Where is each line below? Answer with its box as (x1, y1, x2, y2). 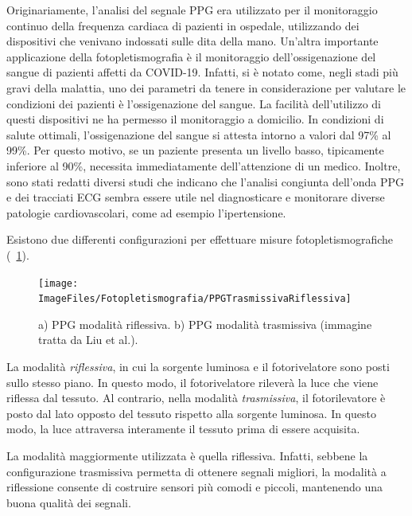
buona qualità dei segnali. (6, 494, 131, 510)
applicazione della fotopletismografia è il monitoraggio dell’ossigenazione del (6, 48, 376, 64)
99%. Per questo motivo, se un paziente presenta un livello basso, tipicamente (6, 142, 384, 158)
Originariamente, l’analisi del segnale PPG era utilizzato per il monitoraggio (6, 2, 378, 18)
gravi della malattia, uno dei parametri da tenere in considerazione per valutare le (6, 79, 406, 96)
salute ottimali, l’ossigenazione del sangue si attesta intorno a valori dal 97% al (6, 126, 391, 143)
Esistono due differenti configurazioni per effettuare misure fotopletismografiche (6, 231, 394, 248)
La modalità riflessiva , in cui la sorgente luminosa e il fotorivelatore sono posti (6, 358, 390, 374)
